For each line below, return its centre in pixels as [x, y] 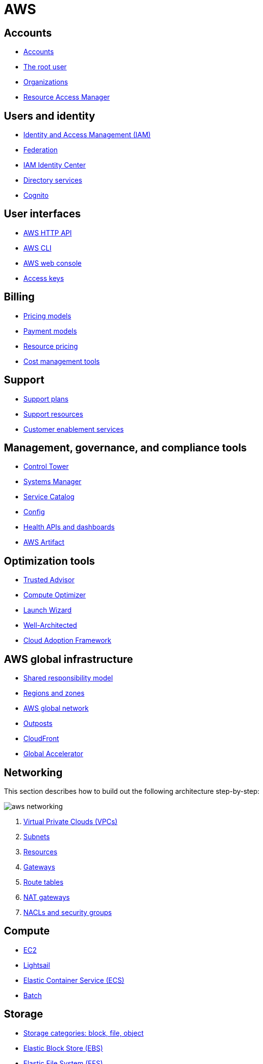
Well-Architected [50, 625]
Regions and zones [54, 693]
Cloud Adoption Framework [67, 640]
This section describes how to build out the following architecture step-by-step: [132, 791]
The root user [45, 67]
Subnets [37, 836]
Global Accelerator [53, 754]
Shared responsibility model [68, 678]
